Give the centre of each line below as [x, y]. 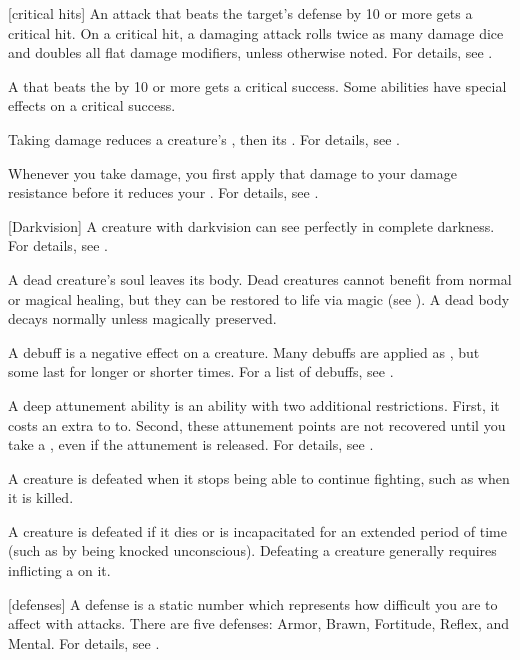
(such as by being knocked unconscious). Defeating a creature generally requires [252, 550]
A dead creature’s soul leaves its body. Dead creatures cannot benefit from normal [260, 278]
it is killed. [41, 497]
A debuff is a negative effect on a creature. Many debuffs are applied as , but [244, 351]
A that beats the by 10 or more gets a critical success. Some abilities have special [257, 85]
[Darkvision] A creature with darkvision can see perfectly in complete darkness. [251, 225]
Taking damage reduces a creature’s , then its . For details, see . [204, 138]
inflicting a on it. [59, 570]
